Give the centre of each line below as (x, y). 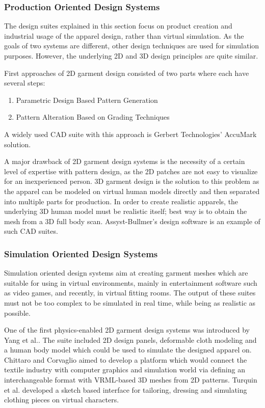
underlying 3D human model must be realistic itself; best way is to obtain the (126, 211)
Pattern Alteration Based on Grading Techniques (93, 117)
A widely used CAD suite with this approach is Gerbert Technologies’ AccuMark (130, 134)
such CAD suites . (31, 231)
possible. (17, 312)
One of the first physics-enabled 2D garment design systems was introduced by (127, 330)
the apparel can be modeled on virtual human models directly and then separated (132, 191)
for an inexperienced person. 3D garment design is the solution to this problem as (132, 181)
